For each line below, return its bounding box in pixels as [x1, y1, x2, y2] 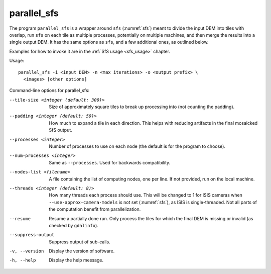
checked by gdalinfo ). [49, 222, 99, 228]
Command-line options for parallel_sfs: [9, 87, 90, 94]
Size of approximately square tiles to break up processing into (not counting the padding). [49, 104, 235, 110]
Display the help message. [49, 257, 104, 263]
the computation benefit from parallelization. [49, 206, 141, 212]
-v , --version [9, 248, 44, 254]
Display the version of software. [49, 248, 115, 254]
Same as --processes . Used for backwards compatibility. [49, 159, 171, 165]
